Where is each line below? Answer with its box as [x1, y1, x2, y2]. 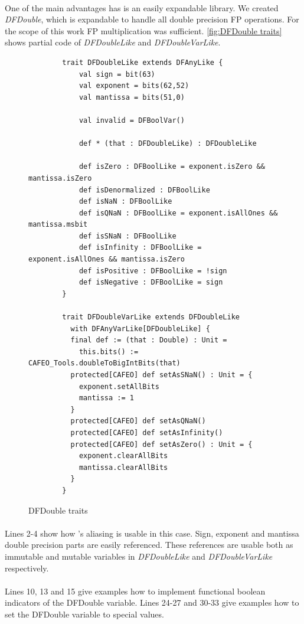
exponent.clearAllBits [79, 452, 168, 460]
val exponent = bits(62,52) [79, 81, 189, 90]
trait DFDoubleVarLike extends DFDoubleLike [62, 313, 240, 322]
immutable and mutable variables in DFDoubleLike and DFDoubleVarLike [5, 550, 273, 562]
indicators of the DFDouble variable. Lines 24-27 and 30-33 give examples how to [5, 596, 299, 609]
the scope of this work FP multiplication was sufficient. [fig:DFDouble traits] [5, 24, 282, 37]
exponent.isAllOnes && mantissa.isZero [28, 255, 185, 264]
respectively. [5, 561, 49, 574]
